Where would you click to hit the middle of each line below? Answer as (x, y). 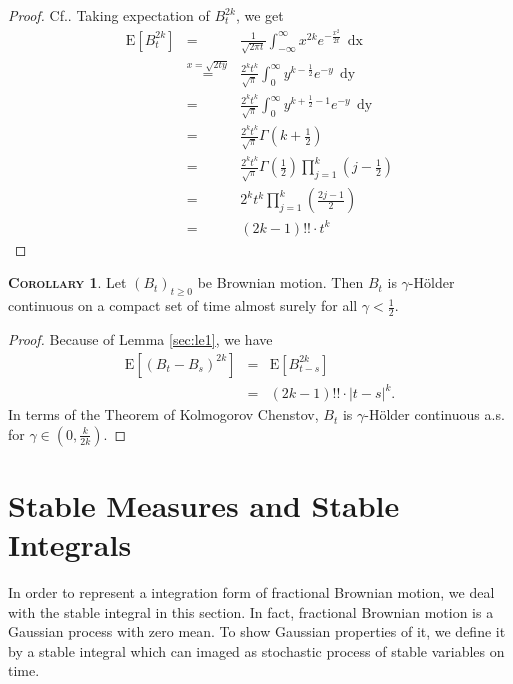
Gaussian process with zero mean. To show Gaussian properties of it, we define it (257, 631)
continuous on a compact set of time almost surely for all (183, 305)
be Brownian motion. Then (280, 282)
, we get (259, 15)
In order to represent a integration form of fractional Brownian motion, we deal (251, 591)
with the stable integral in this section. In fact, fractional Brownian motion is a (251, 611)
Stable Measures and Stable (204, 504)
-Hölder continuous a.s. (434, 414)
